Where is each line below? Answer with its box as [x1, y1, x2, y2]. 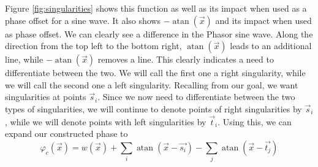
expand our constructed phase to [5, 127, 128, 140]
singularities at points [5, 90, 86, 103]
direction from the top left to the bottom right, [5, 39, 182, 52]
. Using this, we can [218, 115, 292, 128]
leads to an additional [230, 39, 312, 52]
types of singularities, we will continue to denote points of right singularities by [5, 102, 302, 115]
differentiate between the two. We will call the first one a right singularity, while [5, 66, 306, 79]
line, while [5, 53, 44, 66]
